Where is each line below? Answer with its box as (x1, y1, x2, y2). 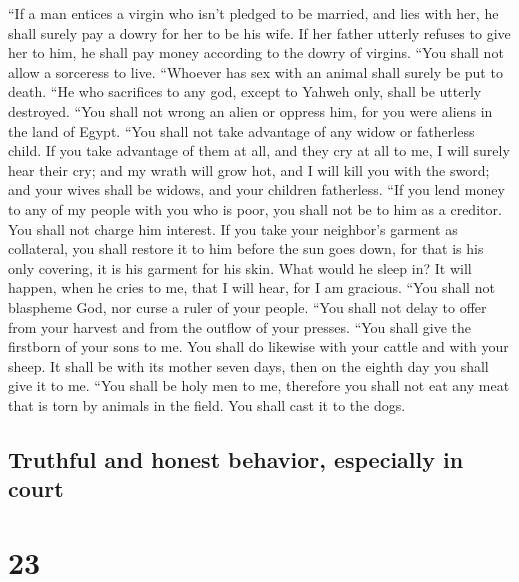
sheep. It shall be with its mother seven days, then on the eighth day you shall (8, 355, 489, 376)
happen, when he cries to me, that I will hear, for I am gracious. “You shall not (8, 277, 495, 298)
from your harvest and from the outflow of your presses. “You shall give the (8, 316, 472, 337)
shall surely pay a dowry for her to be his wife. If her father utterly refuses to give (8, 22, 511, 43)
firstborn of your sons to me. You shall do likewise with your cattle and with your (8, 336, 509, 357)
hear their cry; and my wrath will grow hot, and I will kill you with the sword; (8, 159, 490, 180)
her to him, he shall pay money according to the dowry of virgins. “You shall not (8, 42, 504, 63)
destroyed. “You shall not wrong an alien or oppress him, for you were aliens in (8, 100, 493, 121)
